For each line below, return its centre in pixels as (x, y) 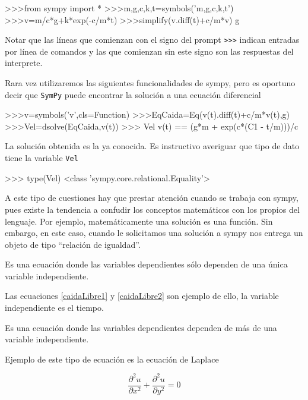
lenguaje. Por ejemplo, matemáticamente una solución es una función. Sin (139, 221)
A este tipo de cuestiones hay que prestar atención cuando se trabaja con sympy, (152, 198)
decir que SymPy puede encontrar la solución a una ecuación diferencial (133, 94)
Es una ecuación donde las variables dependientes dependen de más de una (141, 327)
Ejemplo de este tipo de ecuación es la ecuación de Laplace (112, 359)
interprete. (24, 63)
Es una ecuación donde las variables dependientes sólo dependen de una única (146, 264)
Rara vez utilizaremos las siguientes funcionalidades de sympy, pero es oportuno (150, 83)
